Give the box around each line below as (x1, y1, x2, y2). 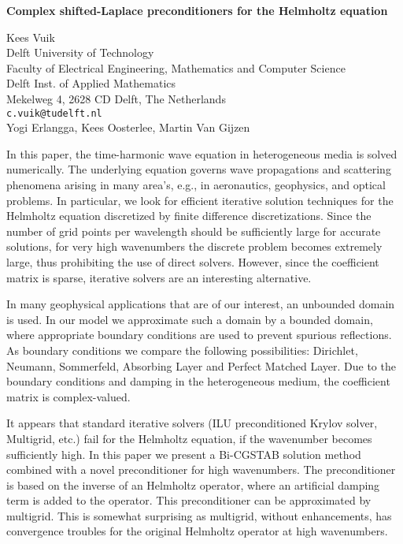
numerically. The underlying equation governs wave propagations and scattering (6, 161, 391, 177)
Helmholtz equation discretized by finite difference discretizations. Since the (6, 207, 372, 224)
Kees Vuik (6, 28, 55, 45)
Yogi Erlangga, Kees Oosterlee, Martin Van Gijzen (6, 119, 250, 136)
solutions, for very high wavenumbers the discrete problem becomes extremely (6, 238, 383, 255)
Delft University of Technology (6, 44, 154, 61)
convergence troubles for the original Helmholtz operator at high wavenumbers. (6, 523, 388, 539)
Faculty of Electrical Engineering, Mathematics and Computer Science (6, 59, 346, 76)
